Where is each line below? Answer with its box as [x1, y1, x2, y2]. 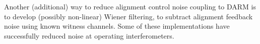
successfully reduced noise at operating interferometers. [4, 30, 174, 41]
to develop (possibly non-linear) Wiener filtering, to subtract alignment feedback [4, 11, 253, 21]
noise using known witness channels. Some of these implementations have [4, 21, 230, 31]
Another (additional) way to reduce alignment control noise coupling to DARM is [4, 1, 256, 11]
